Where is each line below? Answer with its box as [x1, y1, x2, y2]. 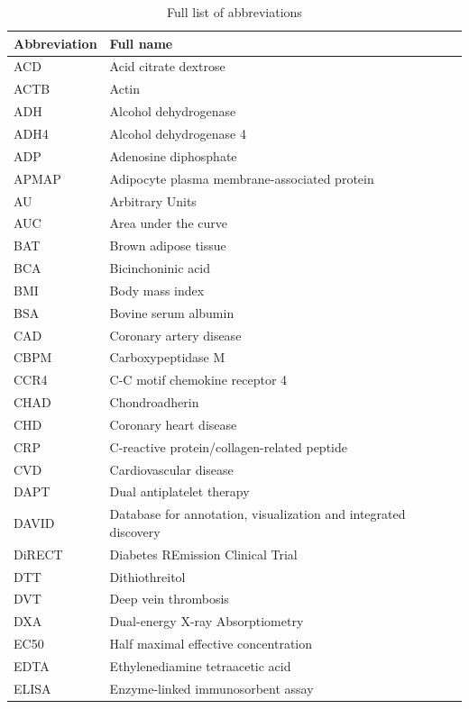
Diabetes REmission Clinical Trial [109, 544, 298, 563]
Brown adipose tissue [109, 236, 226, 255]
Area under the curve [109, 214, 227, 232]
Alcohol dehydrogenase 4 [109, 123, 246, 142]
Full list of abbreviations [167, 3, 302, 21]
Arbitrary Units [109, 191, 197, 210]
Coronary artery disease [109, 325, 242, 344]
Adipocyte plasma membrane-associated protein [109, 168, 374, 187]
